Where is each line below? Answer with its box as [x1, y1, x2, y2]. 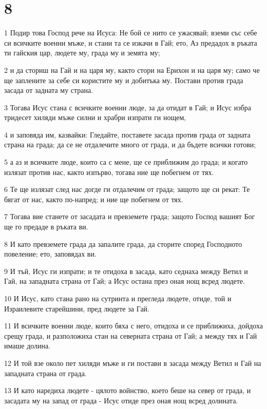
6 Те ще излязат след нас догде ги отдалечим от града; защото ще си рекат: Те [4, 184, 250, 194]
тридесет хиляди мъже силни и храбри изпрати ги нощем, [4, 112, 186, 123]
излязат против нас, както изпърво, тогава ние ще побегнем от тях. [4, 166, 214, 177]
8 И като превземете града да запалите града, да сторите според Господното [4, 238, 242, 249]
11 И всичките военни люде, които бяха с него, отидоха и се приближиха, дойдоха [4, 320, 263, 331]
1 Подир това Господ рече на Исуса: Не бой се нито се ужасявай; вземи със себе [4, 27, 257, 38]
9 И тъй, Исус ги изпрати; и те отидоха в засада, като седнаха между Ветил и [4, 265, 248, 276]
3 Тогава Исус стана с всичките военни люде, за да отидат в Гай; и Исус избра [4, 102, 252, 112]
